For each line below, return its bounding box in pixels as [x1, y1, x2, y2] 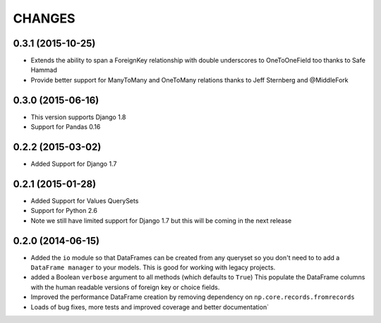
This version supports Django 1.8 [30, 113, 126, 121]
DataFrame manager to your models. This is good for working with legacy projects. [30, 263, 276, 272]
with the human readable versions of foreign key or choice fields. [30, 283, 220, 291]
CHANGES [13, 11, 75, 26]
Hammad [30, 66, 58, 74]
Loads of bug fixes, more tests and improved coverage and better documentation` [30, 303, 270, 311]
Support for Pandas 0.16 [30, 123, 101, 131]
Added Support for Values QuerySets [30, 196, 139, 205]
